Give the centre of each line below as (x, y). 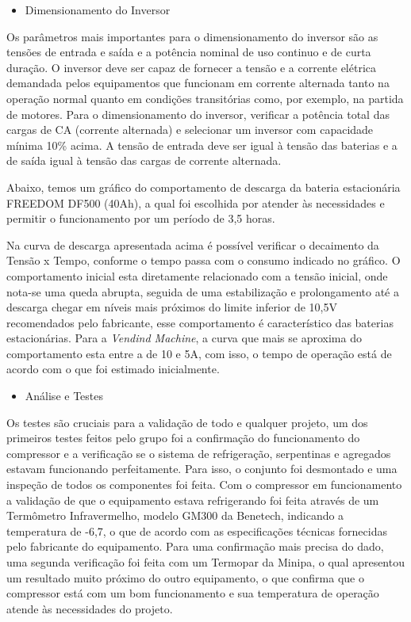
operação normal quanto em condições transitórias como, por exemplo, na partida (205, 98)
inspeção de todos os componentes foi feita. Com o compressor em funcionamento (204, 485)
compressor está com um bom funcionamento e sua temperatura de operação (193, 593)
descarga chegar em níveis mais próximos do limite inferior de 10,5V (172, 307)
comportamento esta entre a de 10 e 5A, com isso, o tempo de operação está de (199, 353)
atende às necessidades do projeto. (90, 608)
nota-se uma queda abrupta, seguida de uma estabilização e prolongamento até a (203, 291)
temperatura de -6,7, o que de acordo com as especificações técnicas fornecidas (197, 530)
